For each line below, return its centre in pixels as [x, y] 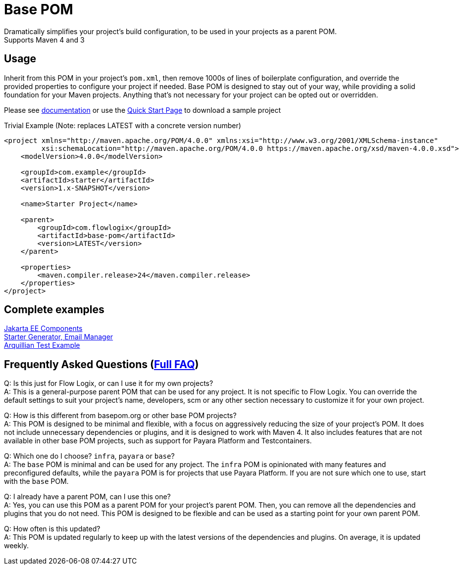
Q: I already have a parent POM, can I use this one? [87, 497]
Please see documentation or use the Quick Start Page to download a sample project [143, 110]
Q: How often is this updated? [52, 529]
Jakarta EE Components [43, 329]
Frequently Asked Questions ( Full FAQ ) [102, 364]
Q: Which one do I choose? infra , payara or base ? [89, 456]
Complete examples [54, 310]
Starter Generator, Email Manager [59, 337]
